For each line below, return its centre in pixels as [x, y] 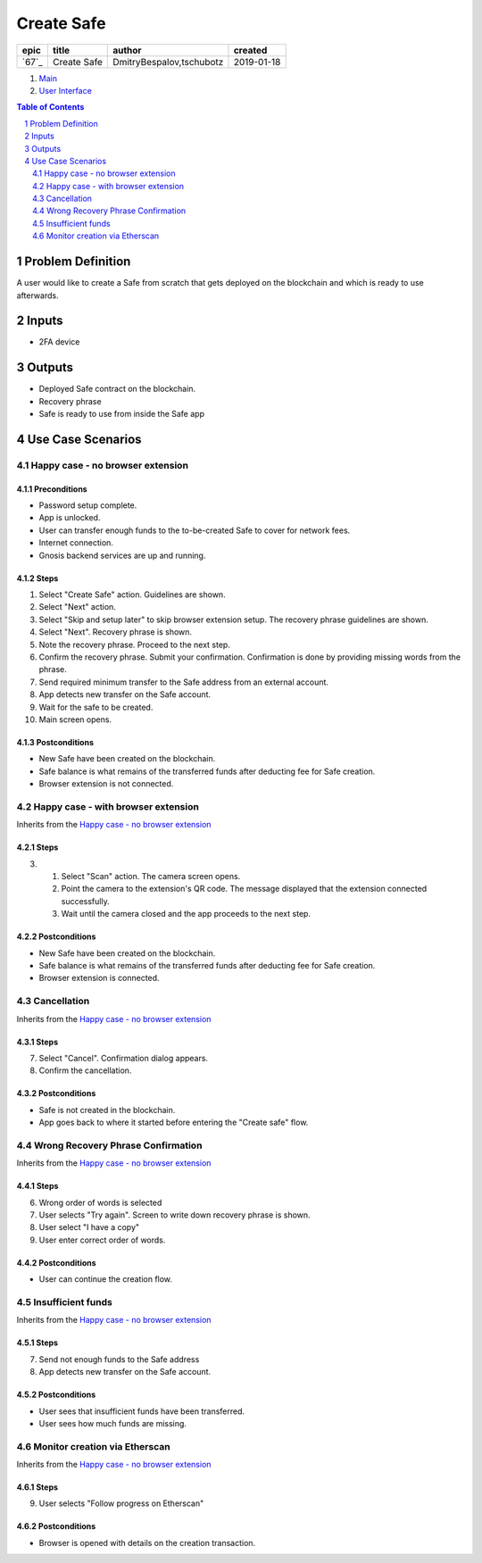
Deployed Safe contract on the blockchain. [117, 389]
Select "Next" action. [77, 607]
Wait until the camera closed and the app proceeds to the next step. [186, 914]
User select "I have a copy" [89, 1227]
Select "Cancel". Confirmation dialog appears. [124, 1058]
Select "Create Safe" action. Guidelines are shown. [133, 594]
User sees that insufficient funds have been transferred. [142, 1411]
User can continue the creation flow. [106, 1279]
